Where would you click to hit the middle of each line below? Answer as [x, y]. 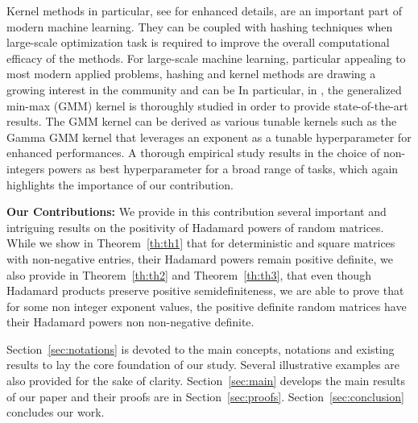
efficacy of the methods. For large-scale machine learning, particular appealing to [206, 58]
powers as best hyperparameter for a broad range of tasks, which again [223, 168]
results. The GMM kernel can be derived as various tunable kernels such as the [202, 121]
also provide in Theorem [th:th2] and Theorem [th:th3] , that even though [189, 274]
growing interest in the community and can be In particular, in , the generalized [204, 89]
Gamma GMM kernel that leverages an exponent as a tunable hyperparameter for [209, 137]
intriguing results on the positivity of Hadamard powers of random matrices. [195, 227]
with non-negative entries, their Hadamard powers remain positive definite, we [200, 258]
